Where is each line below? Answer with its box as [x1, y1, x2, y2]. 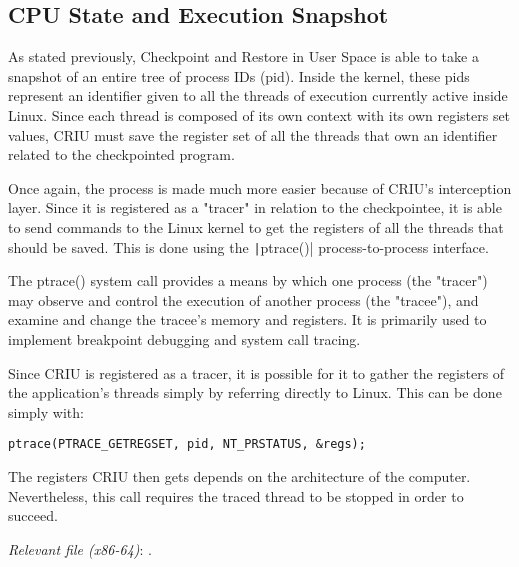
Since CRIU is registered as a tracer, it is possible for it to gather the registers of [8, 362, 505, 383]
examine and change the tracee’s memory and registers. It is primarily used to [8, 309, 487, 330]
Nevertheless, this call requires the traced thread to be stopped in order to [8, 485, 464, 506]
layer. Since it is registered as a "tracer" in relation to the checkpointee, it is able [8, 197, 502, 218]
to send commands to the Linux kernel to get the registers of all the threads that [8, 216, 504, 237]
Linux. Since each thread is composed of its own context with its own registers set [8, 104, 511, 125]
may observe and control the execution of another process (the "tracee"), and [8, 289, 479, 310]
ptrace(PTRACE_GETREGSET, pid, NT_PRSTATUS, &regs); [8, 437, 366, 452]
